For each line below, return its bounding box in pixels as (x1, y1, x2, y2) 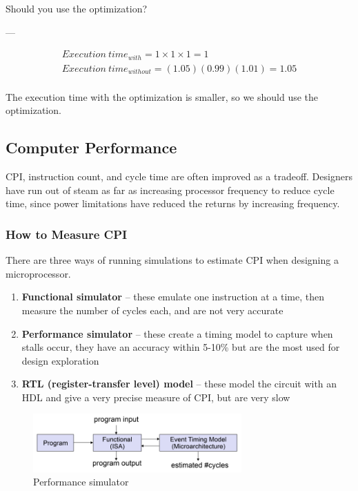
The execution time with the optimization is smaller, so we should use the (6, 89, 319, 104)
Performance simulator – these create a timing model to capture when (21, 326, 333, 340)
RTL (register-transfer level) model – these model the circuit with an (21, 376, 337, 391)
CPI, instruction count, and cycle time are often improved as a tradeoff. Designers (6, 169, 352, 184)
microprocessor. (6, 266, 71, 280)
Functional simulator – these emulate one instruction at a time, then (21, 289, 324, 304)
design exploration (21, 353, 99, 367)
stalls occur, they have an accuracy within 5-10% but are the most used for (21, 340, 340, 354)
